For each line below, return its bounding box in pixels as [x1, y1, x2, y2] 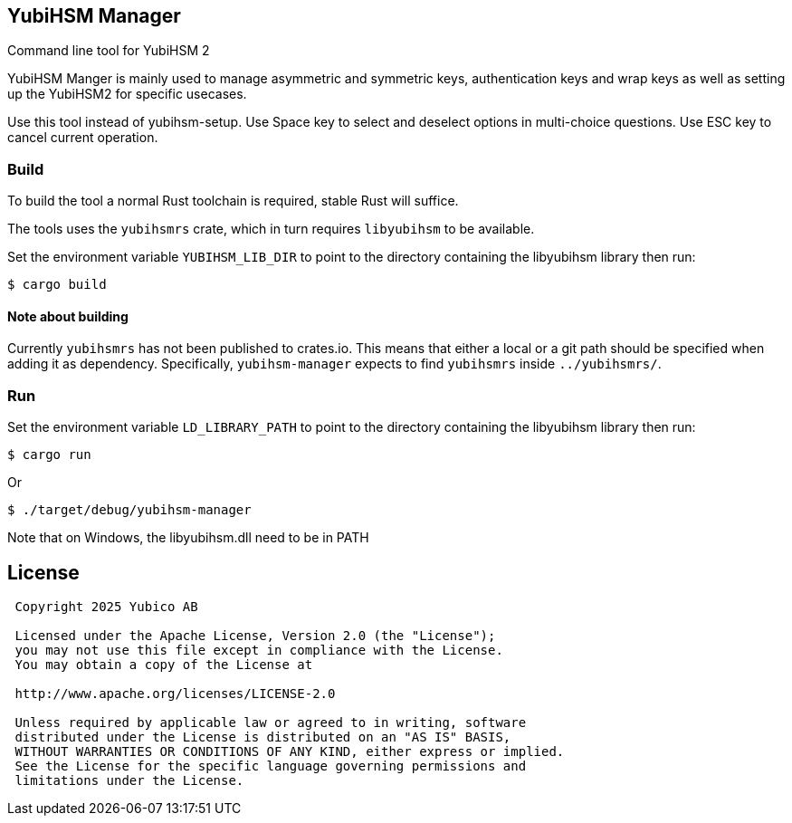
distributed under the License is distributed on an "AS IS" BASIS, [14, 729, 511, 744]
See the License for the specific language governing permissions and [14, 758, 527, 773]
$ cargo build [7, 277, 107, 292]
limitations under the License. [14, 772, 244, 788]
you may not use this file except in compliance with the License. [14, 642, 503, 657]
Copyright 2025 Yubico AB [14, 598, 198, 614]
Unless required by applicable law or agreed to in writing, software [14, 714, 527, 730]
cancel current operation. [7, 129, 158, 146]
